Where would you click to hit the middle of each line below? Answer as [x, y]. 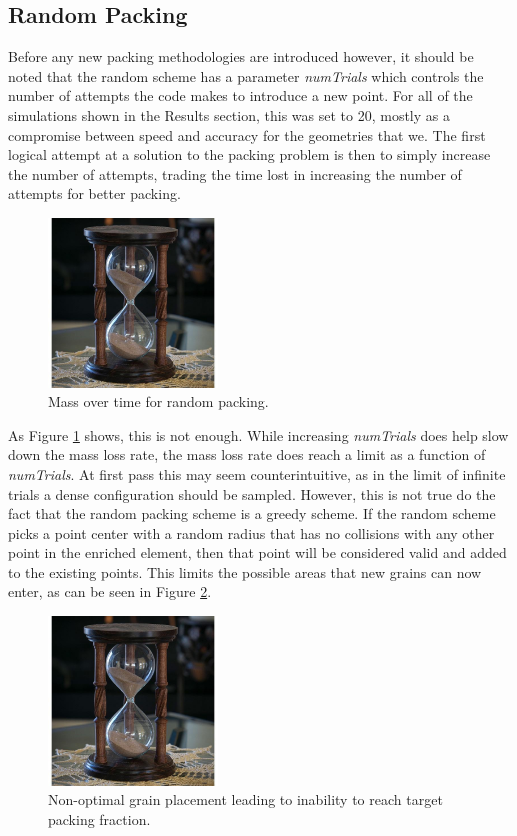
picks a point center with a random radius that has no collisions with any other [251, 532]
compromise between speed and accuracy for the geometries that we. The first [247, 134]
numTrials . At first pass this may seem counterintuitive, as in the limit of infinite [257, 473]
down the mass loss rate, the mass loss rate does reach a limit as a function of [247, 454]
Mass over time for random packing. [158, 401]
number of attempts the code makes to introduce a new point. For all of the [240, 95]
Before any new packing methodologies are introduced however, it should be [241, 56]
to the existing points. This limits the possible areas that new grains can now [245, 571]
